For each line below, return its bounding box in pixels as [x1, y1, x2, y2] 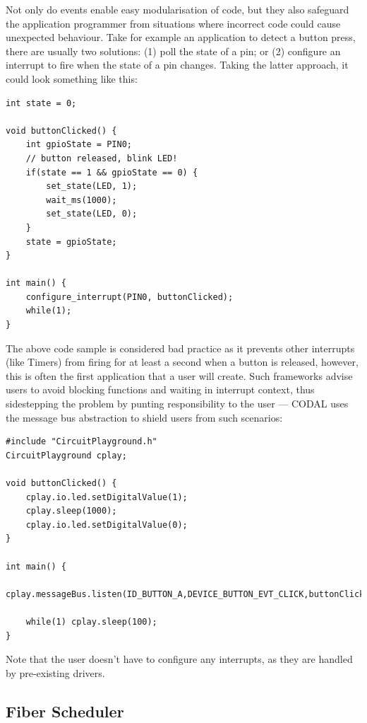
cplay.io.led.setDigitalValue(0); [25, 519, 188, 530]
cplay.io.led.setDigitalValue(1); [25, 492, 188, 502]
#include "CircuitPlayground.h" [6, 436, 157, 447]
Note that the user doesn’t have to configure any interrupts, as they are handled [6, 652, 353, 666]
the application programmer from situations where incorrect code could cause [6, 16, 341, 30]
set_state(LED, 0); [46, 209, 138, 219]
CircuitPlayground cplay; [6, 450, 127, 461]
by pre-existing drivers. [6, 665, 105, 680]
